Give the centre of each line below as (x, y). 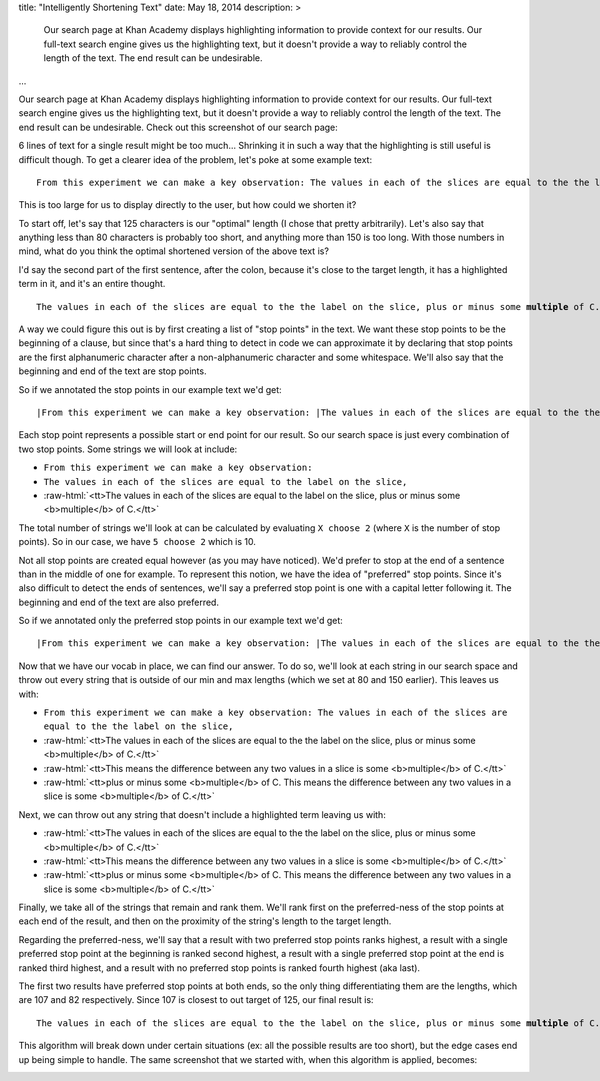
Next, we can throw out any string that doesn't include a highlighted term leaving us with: (202, 814)
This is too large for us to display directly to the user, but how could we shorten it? (187, 205)
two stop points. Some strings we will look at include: (128, 449)
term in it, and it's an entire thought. (92, 284)
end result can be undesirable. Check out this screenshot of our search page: (178, 127)
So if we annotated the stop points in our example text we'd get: (150, 389)
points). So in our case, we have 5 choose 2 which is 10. (137, 542)
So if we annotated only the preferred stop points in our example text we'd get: (181, 621)
